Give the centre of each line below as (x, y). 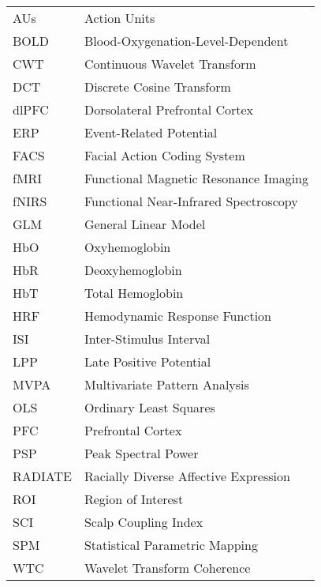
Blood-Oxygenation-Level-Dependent (186, 41)
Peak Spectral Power (141, 453)
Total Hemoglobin (134, 293)
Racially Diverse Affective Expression (187, 476)
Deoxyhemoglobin (133, 270)
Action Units (119, 18)
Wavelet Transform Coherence (167, 568)
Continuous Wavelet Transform (170, 64)
